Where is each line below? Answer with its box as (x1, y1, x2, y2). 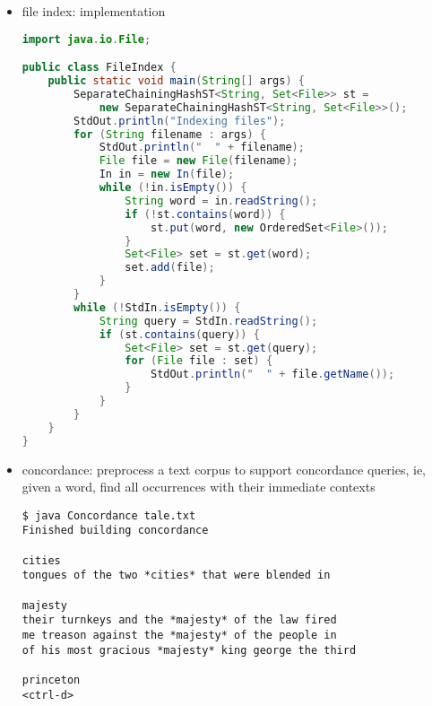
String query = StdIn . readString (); (99, 314, 318, 327)
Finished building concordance (22, 524, 209, 537)
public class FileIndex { (22, 61, 177, 74)
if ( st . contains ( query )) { (99, 327, 260, 341)
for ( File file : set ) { (125, 354, 273, 368)
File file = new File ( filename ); (99, 154, 298, 168)
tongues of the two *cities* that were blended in (22, 569, 331, 582)
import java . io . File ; (22, 32, 151, 46)
